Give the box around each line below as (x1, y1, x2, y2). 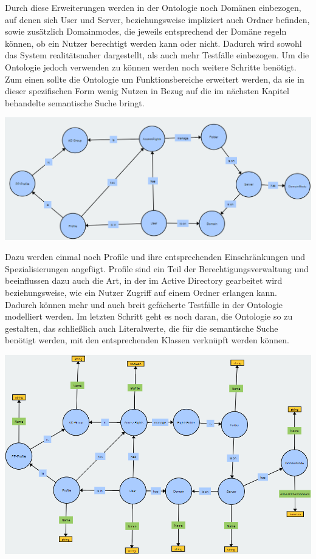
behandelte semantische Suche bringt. (5, 96, 145, 109)
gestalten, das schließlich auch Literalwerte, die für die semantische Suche (5, 321, 278, 334)
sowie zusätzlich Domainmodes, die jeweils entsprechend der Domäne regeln (5, 25, 287, 38)
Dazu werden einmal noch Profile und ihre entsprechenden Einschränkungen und (5, 250, 306, 263)
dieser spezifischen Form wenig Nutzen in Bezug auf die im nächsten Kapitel (5, 84, 289, 97)
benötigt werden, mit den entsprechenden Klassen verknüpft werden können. (5, 334, 289, 346)
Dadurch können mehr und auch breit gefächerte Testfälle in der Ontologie (5, 298, 283, 310)
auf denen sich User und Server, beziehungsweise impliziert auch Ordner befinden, (5, 13, 310, 26)
